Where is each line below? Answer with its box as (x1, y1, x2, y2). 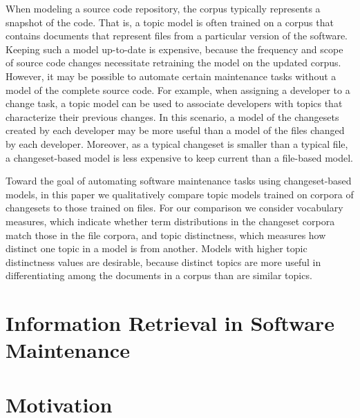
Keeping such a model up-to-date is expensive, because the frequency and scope (6, 41, 343, 56)
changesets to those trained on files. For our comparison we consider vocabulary (6, 200, 343, 215)
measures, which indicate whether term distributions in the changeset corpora (6, 213, 335, 228)
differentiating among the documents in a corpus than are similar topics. (6, 268, 312, 283)
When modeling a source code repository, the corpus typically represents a (6, 1, 321, 15)
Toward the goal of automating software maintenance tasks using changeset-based (6, 173, 352, 188)
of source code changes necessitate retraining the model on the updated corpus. (6, 55, 341, 70)
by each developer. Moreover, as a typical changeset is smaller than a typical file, (6, 136, 348, 151)
